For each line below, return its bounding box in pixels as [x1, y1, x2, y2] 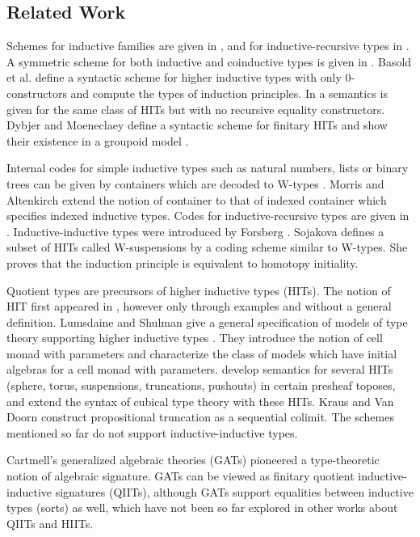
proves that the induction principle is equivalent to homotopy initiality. [6, 254, 359, 271]
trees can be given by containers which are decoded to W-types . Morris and [6, 175, 384, 192]
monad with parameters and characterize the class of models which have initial [6, 345, 397, 362]
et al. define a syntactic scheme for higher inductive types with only [6, 69, 342, 86]
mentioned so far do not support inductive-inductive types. [6, 424, 298, 441]
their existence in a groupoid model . [6, 132, 189, 149]
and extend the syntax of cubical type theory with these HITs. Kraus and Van [6, 392, 394, 409]
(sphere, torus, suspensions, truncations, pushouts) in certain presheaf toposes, [6, 377, 396, 394]
